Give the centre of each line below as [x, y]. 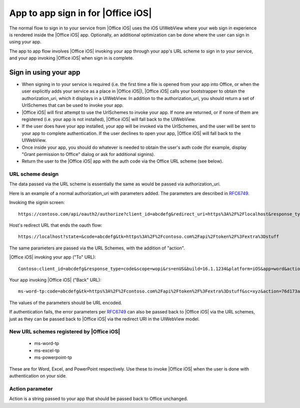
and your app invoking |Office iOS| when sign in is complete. [72, 58]
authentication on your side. [38, 376]
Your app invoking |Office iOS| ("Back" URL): [55, 279]
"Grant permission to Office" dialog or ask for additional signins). [88, 154]
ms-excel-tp [47, 350]
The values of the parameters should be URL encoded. [66, 302]
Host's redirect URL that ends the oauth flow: [56, 225]
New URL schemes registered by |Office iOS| [65, 331]
